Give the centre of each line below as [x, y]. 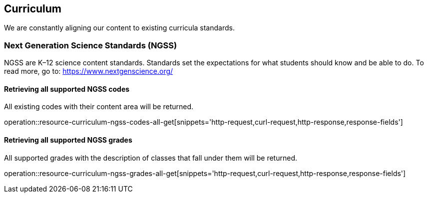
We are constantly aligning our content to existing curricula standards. [119, 28]
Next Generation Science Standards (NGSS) [91, 45]
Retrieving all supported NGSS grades [68, 140]
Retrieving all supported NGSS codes [67, 89]
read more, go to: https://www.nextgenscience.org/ [89, 71]
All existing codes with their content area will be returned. [99, 107]
